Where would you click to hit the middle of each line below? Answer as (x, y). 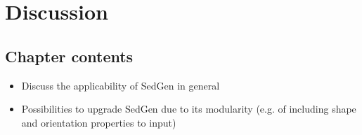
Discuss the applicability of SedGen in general (121, 85)
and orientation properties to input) (99, 122)
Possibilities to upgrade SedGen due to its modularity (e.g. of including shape (189, 109)
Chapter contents (69, 56)
